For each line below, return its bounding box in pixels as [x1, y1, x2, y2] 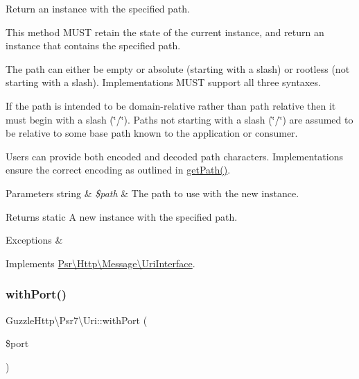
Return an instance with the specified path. [6, 1, 191, 15]
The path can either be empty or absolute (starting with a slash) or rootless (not [6, 61, 350, 76]
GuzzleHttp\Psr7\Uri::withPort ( [6, 312, 148, 327]
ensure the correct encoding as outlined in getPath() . [6, 162, 231, 177]
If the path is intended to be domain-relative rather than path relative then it [6, 98, 336, 112]
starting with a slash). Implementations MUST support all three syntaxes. [6, 75, 321, 90]
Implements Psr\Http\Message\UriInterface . [6, 255, 195, 270]
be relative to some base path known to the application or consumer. [6, 126, 298, 140]
